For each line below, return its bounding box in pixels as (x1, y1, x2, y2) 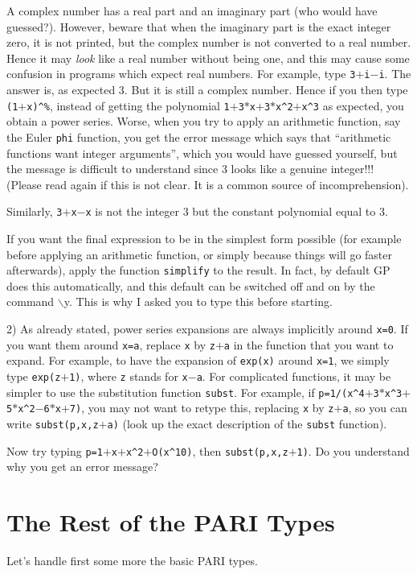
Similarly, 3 (6, 203, 63, 220)
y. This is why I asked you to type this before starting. (63, 293, 333, 310)
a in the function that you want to (223, 336, 394, 353)
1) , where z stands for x (69, 367, 188, 384)
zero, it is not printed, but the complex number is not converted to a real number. (6, 34, 411, 51)
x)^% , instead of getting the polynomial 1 (27, 97, 230, 114)
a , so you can (342, 399, 407, 416)
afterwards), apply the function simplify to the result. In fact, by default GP (6, 262, 390, 279)
